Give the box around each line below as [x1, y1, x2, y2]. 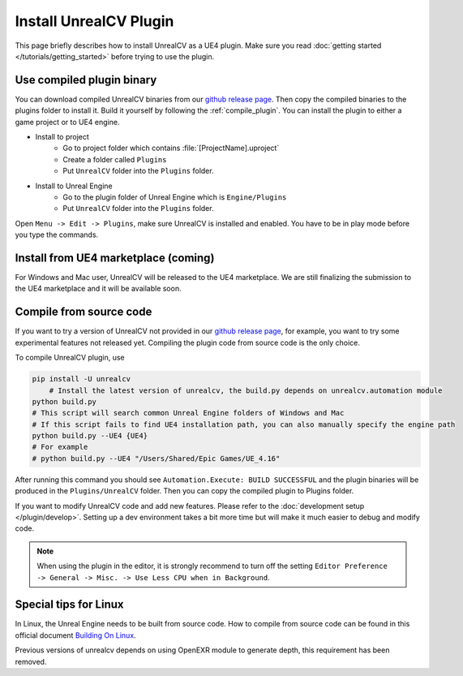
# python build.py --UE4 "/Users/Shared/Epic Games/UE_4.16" [32, 454, 281, 463]
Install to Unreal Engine [35, 181, 113, 191]
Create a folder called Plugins [62, 154, 167, 164]
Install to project [35, 132, 89, 142]
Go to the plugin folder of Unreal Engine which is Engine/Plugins [62, 192, 287, 202]
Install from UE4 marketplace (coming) [15, 251, 215, 265]
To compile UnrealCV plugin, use [15, 353, 125, 363]
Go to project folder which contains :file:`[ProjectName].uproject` [62, 143, 280, 153]
